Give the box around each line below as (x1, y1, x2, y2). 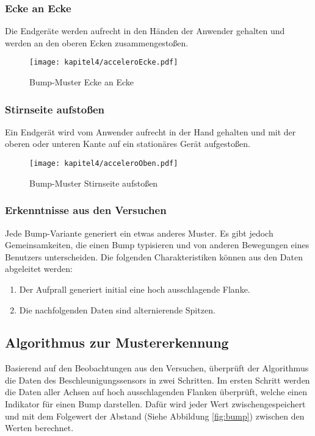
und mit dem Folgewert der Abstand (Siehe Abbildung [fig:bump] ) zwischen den (5, 409, 305, 422)
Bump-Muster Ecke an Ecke (29, 76, 134, 88)
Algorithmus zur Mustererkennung (5, 333, 229, 352)
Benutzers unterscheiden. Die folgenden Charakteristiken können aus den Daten (5, 250, 303, 263)
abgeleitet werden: (5, 262, 73, 275)
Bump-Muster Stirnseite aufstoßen (29, 176, 158, 189)
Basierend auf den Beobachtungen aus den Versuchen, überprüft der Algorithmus (5, 362, 309, 374)
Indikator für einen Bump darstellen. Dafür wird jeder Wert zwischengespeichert (5, 398, 306, 410)
